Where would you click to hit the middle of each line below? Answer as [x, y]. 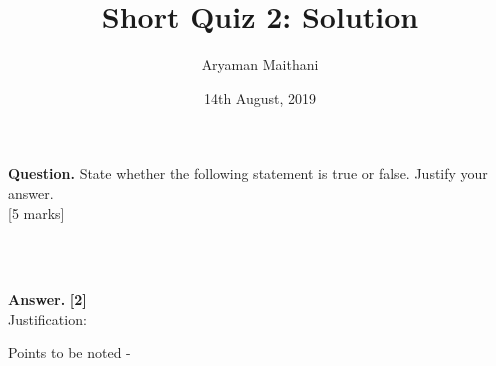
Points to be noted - [69, 352]
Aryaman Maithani [260, 64]
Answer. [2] [47, 299]
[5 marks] [36, 212]
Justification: [47, 318]
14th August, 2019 [260, 97]
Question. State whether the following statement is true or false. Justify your [248, 173]
